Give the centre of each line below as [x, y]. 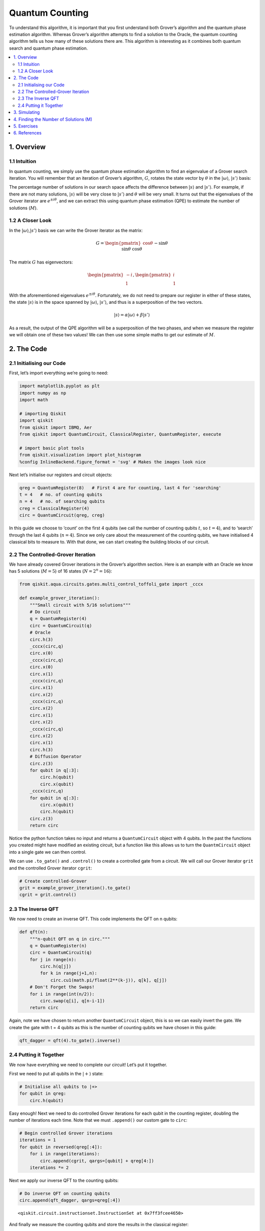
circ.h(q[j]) [56, 967]
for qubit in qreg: [43, 1094]
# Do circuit [45, 612]
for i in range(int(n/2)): [62, 994]
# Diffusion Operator [56, 757]
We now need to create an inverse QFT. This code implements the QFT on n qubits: [93, 919]
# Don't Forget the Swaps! [62, 987]
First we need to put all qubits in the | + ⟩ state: [56, 1073]
